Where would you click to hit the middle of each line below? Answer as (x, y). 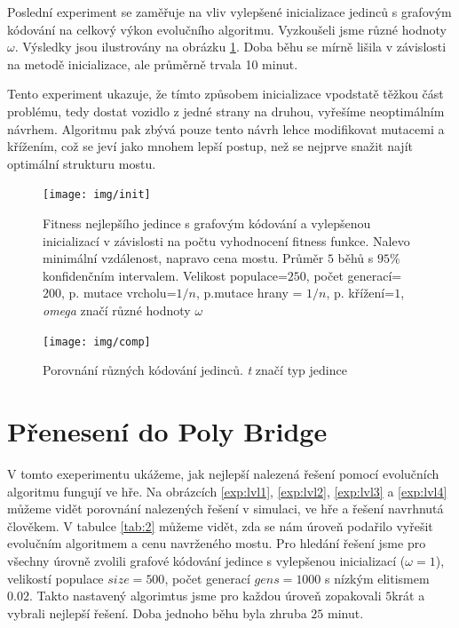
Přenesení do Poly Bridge (167, 431)
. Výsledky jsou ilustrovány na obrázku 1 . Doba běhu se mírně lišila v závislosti (230, 47)
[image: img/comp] (97, 342)
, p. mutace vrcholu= (119, 293)
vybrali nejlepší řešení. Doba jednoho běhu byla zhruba (157, 612)
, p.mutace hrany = (249, 293)
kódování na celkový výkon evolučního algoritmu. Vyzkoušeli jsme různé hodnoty (227, 29)
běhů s (356, 258)
